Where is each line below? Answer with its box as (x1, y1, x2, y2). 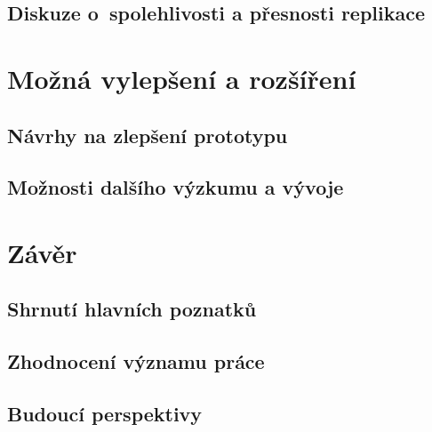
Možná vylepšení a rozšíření (7, 60, 356, 96)
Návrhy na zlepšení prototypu (7, 121, 288, 148)
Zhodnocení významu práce (7, 348, 265, 375)
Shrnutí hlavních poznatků (7, 295, 257, 323)
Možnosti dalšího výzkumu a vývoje (7, 173, 344, 201)
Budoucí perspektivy (7, 400, 203, 428)
